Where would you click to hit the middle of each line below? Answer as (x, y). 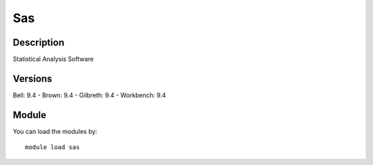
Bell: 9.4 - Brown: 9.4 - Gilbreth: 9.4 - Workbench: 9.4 (89, 95)
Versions (32, 78)
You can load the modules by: (55, 131)
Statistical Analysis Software (53, 59)
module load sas (52, 147)
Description (39, 42)
